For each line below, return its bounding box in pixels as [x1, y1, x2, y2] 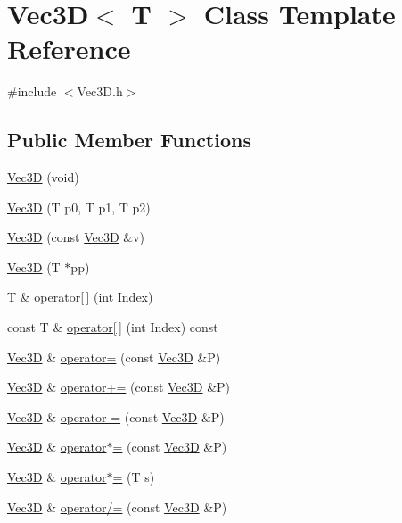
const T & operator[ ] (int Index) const [7, 318, 218, 336]
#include [7, 82, 57, 101]
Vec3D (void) [7, 168, 79, 187]
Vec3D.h [77, 82, 123, 101]
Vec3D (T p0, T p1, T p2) [7, 197, 151, 216]
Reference [7, 30, 131, 67]
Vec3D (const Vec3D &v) [7, 228, 145, 246]
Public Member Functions [7, 126, 251, 154]
